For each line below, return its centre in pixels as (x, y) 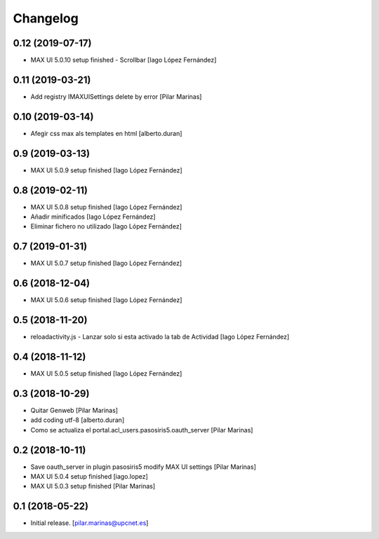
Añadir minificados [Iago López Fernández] (93, 217)
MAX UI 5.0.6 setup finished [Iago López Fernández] (106, 300)
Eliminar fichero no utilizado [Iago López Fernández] (106, 226)
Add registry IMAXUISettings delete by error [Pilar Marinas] (116, 96)
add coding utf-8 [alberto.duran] (78, 420)
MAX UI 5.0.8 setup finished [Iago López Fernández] (106, 207)
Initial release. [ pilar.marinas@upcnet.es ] (89, 523)
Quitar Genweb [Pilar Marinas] (74, 410)
